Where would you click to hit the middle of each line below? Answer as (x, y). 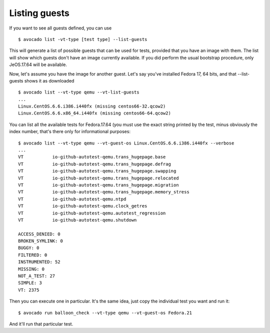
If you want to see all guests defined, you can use (60, 28)
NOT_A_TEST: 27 (37, 276)
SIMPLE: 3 (30, 283)
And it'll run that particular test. (41, 324)
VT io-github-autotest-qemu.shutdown (77, 220)
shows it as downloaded (49, 80)
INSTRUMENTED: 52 (39, 262)
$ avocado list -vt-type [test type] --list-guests (83, 39)
